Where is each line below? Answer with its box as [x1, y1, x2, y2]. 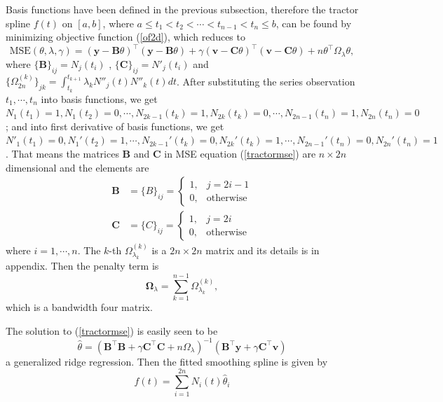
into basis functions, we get [41, 91, 158, 106]
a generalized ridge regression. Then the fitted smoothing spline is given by [6, 354, 328, 368]
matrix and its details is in [205, 242, 320, 257]
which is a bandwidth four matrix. [6, 300, 153, 314]
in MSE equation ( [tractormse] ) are [164, 146, 316, 160]
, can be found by [275, 15, 352, 30]
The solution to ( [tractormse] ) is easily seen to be [6, 323, 218, 338]
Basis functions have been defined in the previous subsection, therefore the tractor [6, 2, 359, 16]
